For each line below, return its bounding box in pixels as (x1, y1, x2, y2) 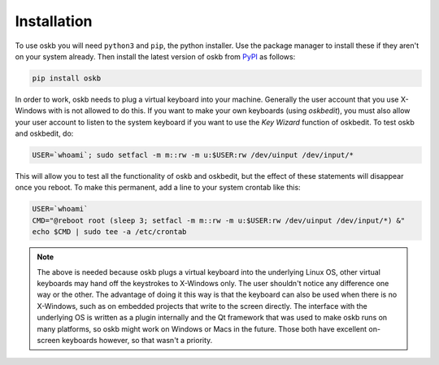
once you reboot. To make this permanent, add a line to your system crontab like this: (15, 183, 301, 193)
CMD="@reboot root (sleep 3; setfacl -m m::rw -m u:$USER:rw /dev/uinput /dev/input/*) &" (32, 215, 406, 225)
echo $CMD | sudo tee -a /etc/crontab (32, 228, 187, 237)
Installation (15, 12, 93, 30)
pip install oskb (32, 73, 102, 83)
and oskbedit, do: (15, 128, 74, 138)
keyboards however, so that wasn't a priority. (61, 335, 213, 345)
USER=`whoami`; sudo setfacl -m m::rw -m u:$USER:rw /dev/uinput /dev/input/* (32, 150, 354, 160)
